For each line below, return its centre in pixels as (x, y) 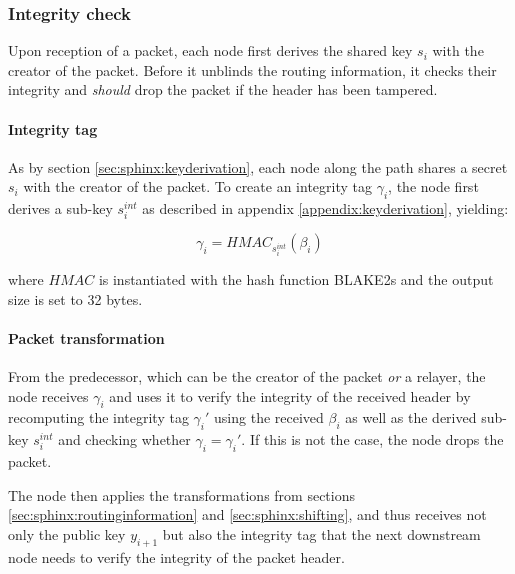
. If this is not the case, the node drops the (372, 439)
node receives (48, 395)
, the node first (433, 186)
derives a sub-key (60, 208)
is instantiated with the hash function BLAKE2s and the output (296, 279)
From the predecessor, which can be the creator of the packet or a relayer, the (247, 376)
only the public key (67, 533)
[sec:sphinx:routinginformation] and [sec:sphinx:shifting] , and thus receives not (247, 514)
